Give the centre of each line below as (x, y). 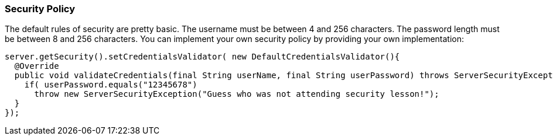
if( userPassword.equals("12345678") (111, 85)
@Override (37, 66)
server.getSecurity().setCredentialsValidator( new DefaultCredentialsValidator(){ (202, 57)
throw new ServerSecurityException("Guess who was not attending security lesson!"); (237, 94)
